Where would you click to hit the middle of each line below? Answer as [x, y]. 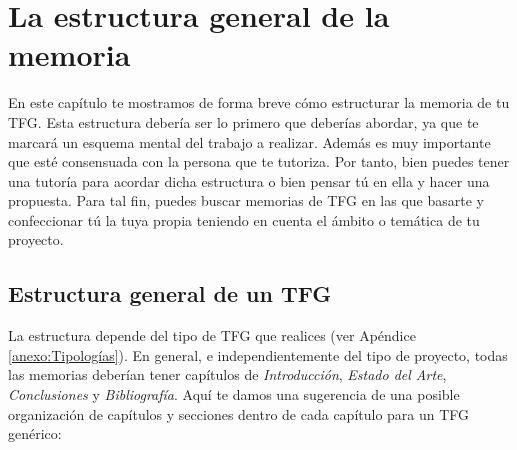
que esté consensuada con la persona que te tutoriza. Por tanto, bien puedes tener [259, 161]
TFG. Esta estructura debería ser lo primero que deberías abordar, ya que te [243, 121]
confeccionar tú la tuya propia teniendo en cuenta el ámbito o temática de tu [244, 219]
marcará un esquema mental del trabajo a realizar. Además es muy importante [249, 141]
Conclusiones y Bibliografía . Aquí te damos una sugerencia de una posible [234, 394]
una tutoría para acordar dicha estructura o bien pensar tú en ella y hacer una [249, 180]
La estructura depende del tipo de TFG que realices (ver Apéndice [212, 335]
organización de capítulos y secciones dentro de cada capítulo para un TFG [239, 413]
